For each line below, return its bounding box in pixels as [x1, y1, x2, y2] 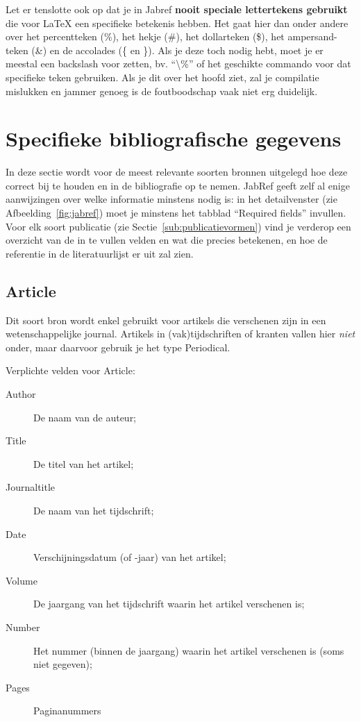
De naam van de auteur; [33, 410, 137, 424]
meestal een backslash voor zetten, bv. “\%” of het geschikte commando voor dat [6, 56, 351, 71]
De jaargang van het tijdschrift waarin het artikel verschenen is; [33, 596, 305, 611]
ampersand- [287, 29, 337, 44]
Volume [6, 573, 37, 587]
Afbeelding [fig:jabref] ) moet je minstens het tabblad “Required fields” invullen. [6, 205, 346, 220]
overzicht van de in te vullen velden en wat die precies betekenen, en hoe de [6, 233, 328, 247]
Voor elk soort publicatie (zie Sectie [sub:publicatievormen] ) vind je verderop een [6, 219, 351, 233]
